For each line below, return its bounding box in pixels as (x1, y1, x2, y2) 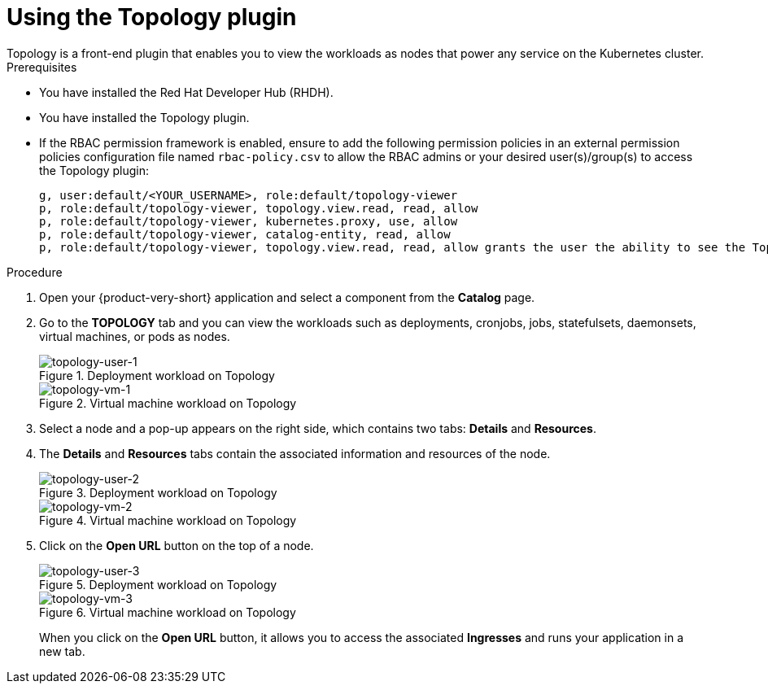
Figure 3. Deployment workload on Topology (39, 485, 277, 500)
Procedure (7, 264, 63, 279)
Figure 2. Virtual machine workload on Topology (39, 395, 297, 410)
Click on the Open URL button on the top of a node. (39, 538, 314, 552)
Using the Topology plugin (7, 3, 297, 31)
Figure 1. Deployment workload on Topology (39, 368, 275, 382)
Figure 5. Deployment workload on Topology (39, 577, 277, 592)
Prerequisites (7, 59, 77, 74)
